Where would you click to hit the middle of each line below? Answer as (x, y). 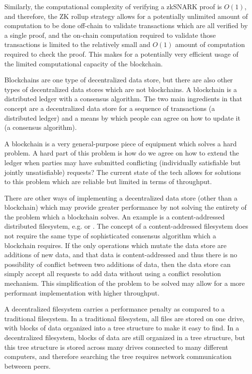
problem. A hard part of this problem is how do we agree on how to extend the (122, 153)
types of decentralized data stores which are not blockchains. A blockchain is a (121, 89)
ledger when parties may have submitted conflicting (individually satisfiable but (123, 162)
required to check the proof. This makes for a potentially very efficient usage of (121, 54)
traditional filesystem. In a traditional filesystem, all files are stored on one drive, (125, 318)
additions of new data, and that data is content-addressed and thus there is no (121, 255)
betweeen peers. (28, 366)
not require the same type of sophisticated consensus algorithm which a (110, 236)
